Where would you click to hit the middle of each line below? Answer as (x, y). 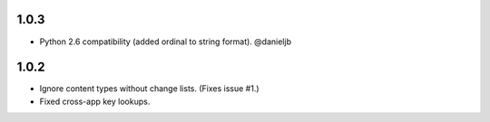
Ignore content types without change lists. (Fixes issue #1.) (149, 89)
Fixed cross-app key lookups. (95, 101)
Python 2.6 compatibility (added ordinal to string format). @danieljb (166, 42)
